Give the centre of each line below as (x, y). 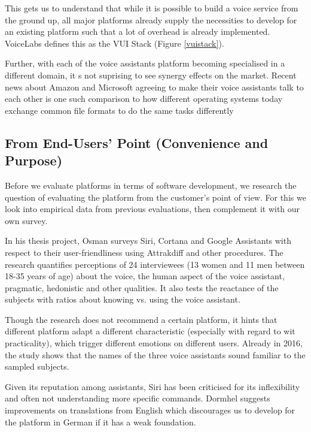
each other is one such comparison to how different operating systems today (144, 99)
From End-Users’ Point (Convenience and (137, 142)
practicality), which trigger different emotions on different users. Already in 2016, (154, 343)
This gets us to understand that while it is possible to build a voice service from (152, 8)
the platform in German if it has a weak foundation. (100, 422)
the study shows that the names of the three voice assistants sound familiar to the (155, 354)
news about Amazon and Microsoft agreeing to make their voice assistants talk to (154, 87)
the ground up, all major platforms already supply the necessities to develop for (151, 19)
